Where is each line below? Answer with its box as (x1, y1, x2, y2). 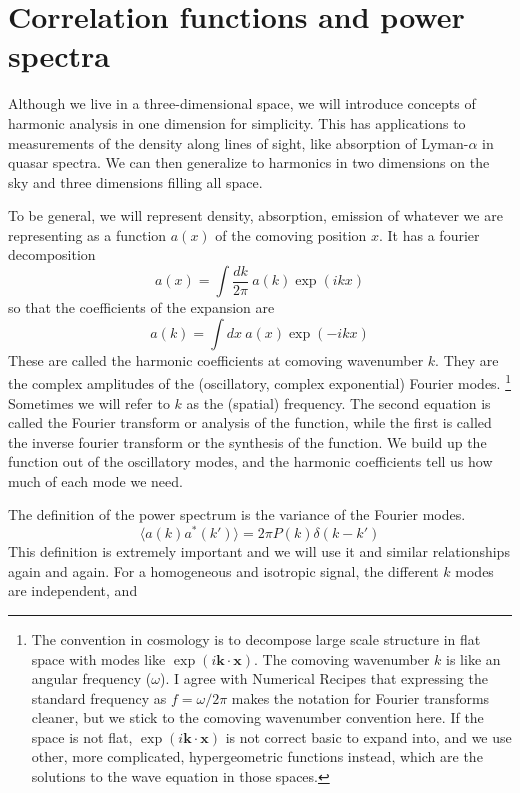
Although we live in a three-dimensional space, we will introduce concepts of (8, 93, 476, 114)
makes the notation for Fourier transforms (231, 687, 490, 708)
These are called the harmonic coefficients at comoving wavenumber (8, 349, 424, 370)
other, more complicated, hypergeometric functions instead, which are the (31, 746, 483, 767)
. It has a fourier (379, 224, 480, 245)
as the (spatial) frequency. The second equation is (186, 392, 491, 413)
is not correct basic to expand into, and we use (225, 726, 512, 747)
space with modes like (31, 648, 166, 669)
